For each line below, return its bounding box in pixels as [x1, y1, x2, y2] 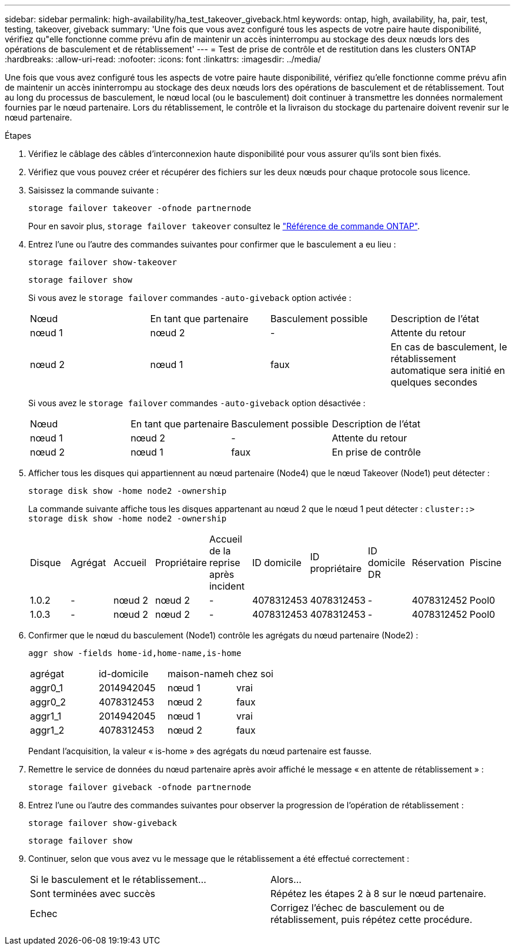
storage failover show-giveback [28, 818, 177, 828]
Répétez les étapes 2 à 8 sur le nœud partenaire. [270, 888, 486, 899]
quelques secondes [390, 376, 478, 388]
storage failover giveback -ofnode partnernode [28, 782, 252, 792]
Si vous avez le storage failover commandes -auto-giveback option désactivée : [28, 398, 366, 408]
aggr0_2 [30, 696, 66, 708]
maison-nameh [167, 668, 234, 680]
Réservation [412, 557, 465, 568]
